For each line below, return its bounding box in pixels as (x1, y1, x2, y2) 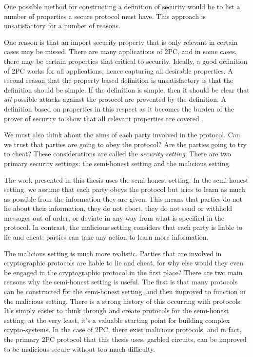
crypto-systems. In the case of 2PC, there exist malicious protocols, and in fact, (4, 324, 242, 335)
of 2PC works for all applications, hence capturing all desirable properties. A (4, 65, 233, 75)
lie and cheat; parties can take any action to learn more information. (4, 232, 209, 242)
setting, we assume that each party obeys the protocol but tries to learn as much (4, 184, 245, 194)
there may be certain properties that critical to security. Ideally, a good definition (4, 56, 247, 66)
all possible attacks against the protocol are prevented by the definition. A (4, 94, 227, 104)
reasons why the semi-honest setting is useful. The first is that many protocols (4, 277, 238, 287)
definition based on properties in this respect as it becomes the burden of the (4, 103, 234, 113)
